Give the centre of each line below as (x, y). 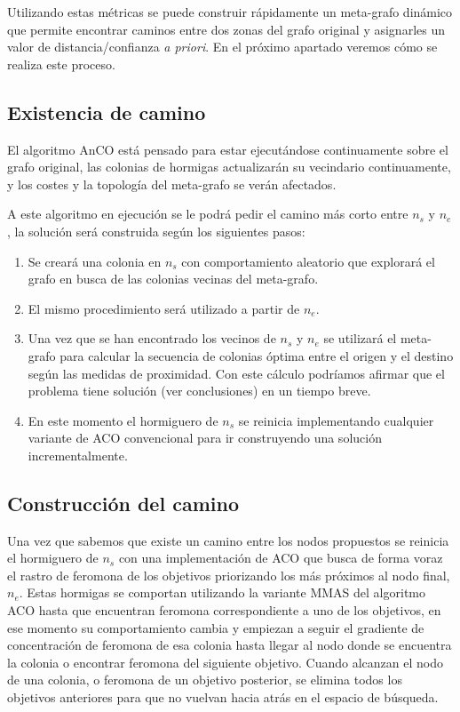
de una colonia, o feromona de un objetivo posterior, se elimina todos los (205, 680)
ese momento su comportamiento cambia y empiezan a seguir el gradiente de (216, 627)
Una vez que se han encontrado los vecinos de (152, 338)
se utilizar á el (360, 338)
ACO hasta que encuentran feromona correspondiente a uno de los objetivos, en (224, 610)
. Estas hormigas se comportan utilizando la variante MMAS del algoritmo (222, 592)
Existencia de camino (107, 112)
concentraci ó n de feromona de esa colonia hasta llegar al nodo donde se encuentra (230, 645)
